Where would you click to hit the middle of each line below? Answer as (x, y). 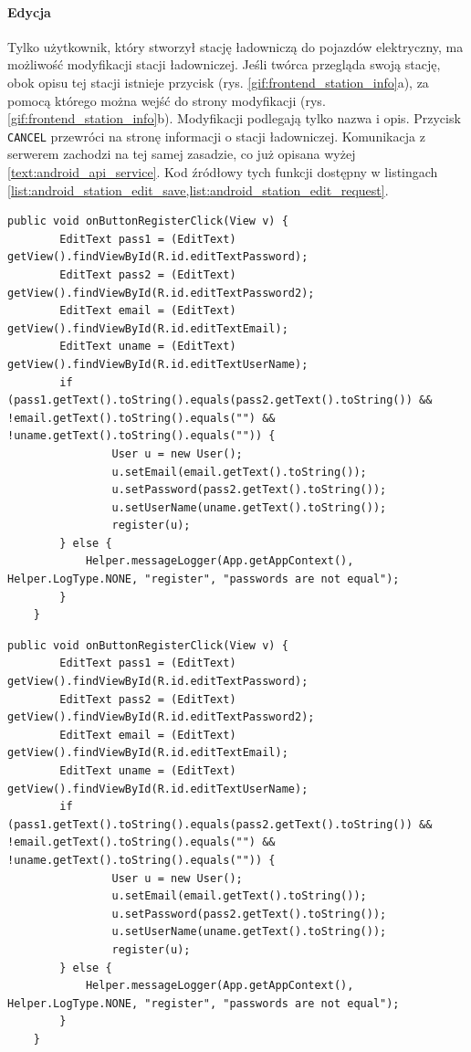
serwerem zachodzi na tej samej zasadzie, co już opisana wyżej (182, 154)
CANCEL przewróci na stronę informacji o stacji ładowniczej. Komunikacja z (216, 136)
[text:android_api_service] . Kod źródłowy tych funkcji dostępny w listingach (223, 172)
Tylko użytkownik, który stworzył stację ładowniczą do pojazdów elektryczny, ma (235, 46)
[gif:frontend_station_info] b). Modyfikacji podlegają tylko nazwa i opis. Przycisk (234, 118)
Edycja (29, 11)
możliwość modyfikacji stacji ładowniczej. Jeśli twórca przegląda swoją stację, (224, 64)
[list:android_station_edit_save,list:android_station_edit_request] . (198, 189)
